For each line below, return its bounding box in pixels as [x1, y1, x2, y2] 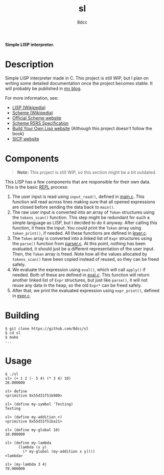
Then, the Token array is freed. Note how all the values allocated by [12, 251, 148, 257]
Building [5, 310, 40, 321]
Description [5, 59, 54, 70]
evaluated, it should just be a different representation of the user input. [12, 246, 155, 251]
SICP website [12, 136, 39, 141]
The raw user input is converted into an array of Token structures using [12, 209, 155, 215]
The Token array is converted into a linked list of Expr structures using [12, 235, 152, 241]
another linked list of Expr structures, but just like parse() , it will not [12, 277, 148, 283]
